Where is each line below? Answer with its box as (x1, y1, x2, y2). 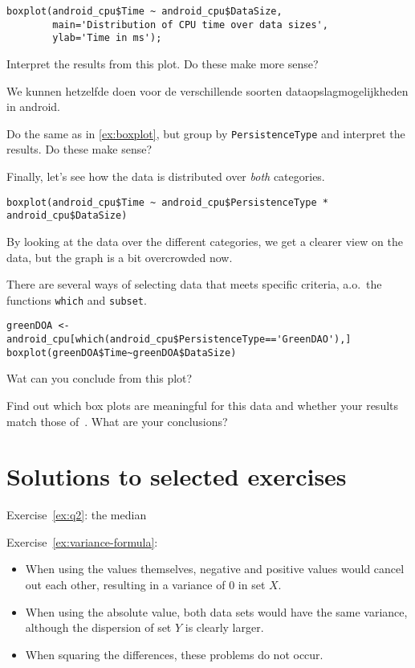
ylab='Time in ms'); (52, 32, 162, 44)
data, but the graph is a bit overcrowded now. (6, 248, 233, 265)
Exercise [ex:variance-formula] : (6, 533, 158, 550)
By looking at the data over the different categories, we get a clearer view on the (6, 232, 403, 249)
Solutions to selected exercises (6, 460, 347, 493)
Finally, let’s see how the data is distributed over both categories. (6, 168, 325, 184)
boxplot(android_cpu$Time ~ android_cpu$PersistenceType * (6, 196, 328, 208)
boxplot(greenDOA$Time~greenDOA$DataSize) (6, 346, 237, 359)
